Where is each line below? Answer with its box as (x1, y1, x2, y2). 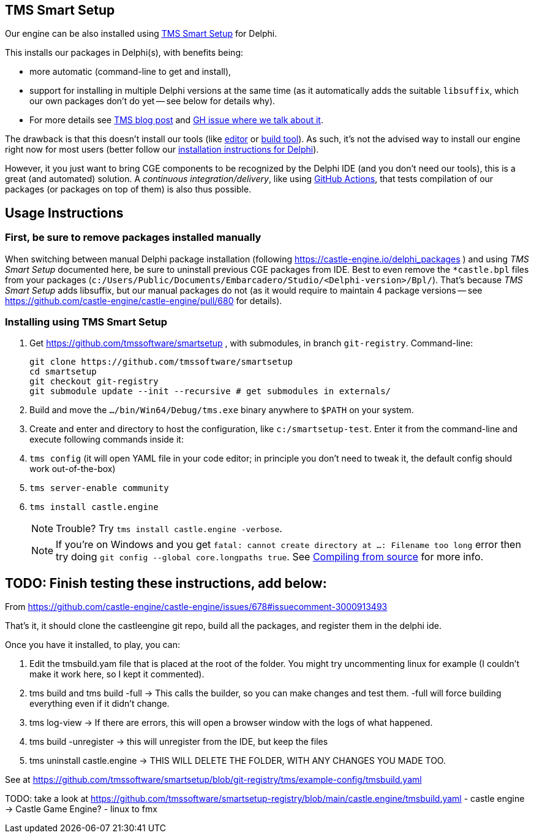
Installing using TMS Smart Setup (5, 316, 168, 329)
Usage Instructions (5, 205, 124, 221)
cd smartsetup (29, 367, 97, 377)
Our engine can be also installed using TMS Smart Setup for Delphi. (5, 28, 277, 39)
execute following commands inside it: (29, 434, 184, 445)
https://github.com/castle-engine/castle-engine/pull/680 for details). (5, 295, 282, 306)
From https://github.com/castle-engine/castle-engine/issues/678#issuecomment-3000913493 (5, 601, 388, 612)
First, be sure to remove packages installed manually (5, 231, 261, 244)
